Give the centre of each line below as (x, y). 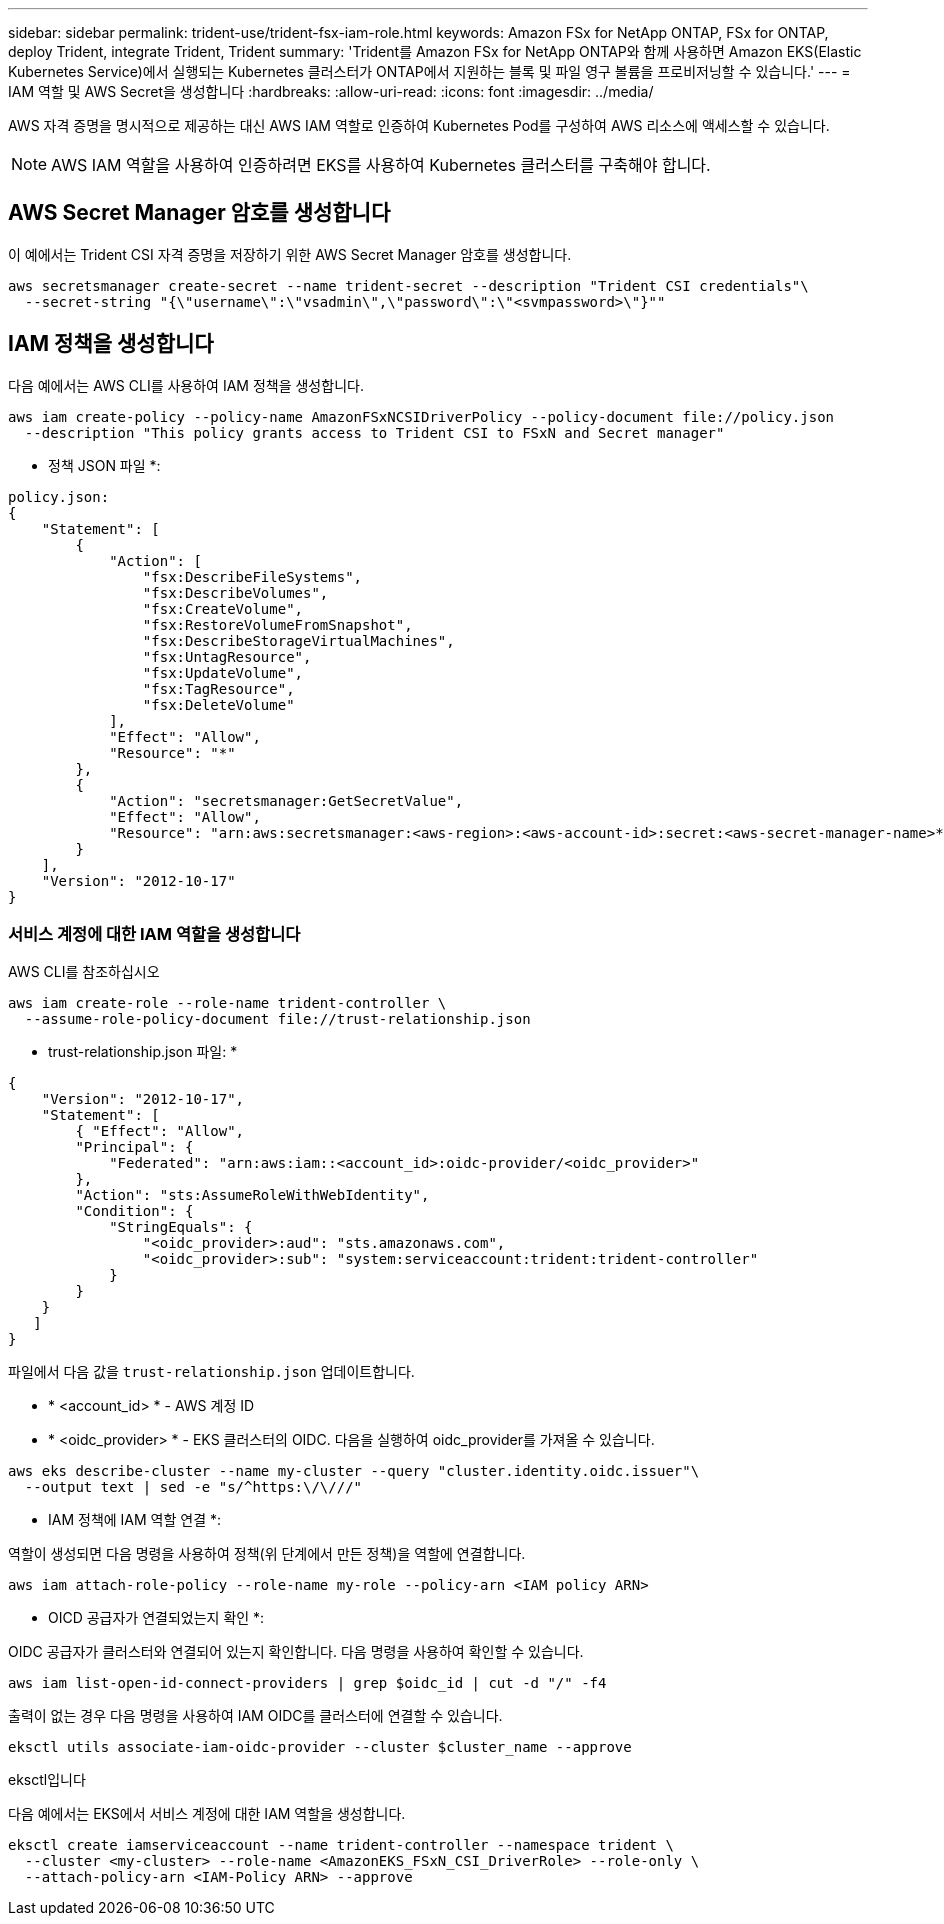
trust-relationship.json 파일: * (143, 1052)
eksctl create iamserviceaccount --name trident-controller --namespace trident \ (341, 1845)
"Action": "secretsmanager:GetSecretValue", (286, 800)
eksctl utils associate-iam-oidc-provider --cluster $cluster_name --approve (320, 1747)
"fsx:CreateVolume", (223, 608)
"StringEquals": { (181, 1227)
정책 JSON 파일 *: (104, 465)
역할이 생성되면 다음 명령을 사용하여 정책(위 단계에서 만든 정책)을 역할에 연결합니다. (267, 1554)
